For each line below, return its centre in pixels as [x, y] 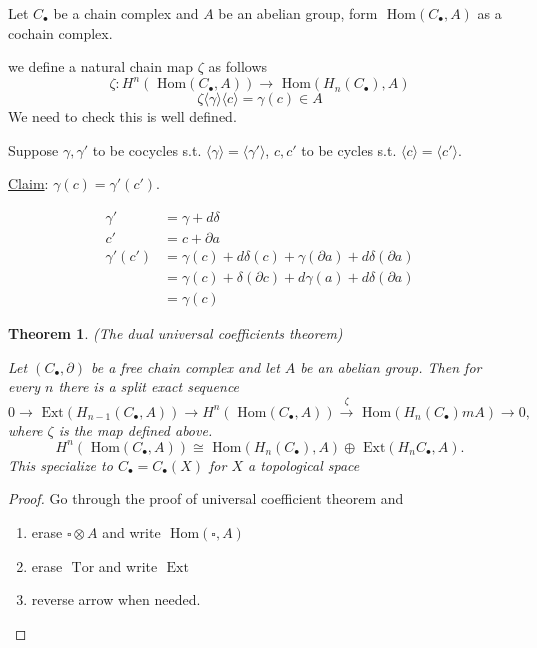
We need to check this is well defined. [122, 116]
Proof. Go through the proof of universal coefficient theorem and [206, 498]
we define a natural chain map [101, 66]
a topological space [303, 464]
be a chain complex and [126, 13]
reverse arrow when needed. [116, 599]
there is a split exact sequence [149, 386]
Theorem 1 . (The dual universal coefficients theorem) [175, 333]
